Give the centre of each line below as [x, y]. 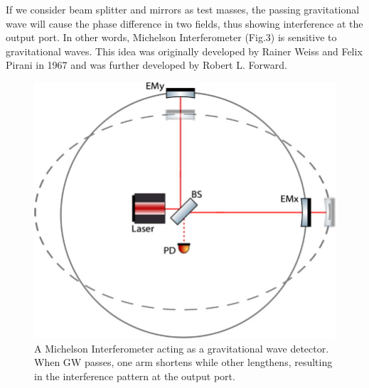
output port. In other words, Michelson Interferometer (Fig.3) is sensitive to [171, 37]
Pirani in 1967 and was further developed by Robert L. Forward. [146, 65]
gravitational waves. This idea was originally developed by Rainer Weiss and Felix [184, 51]
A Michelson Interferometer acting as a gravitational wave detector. [182, 348]
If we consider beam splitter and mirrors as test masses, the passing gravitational [183, 9]
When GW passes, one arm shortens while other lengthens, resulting [183, 362]
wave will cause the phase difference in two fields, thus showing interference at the [184, 23]
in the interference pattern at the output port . [135, 376]
